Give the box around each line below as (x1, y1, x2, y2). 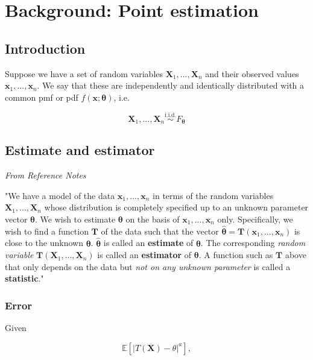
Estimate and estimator (5, 141, 155, 159)
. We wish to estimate (34, 213, 116, 226)
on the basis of (125, 213, 180, 226)
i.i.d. (165, 112, 177, 118)
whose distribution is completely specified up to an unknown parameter (44, 201, 309, 213)
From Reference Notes (5, 169, 86, 182)
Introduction (5, 39, 86, 57)
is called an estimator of (97, 248, 192, 261)
